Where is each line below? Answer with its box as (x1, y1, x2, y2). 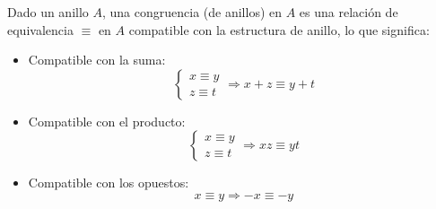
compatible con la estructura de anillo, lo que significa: (128, 20, 430, 39)
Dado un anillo (7, 3, 89, 21)
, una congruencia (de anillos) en (102, 3, 283, 21)
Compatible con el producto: (28, 111, 186, 130)
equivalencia (7, 20, 74, 39)
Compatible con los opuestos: (28, 173, 189, 192)
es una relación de (299, 3, 398, 21)
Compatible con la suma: (28, 50, 166, 69)
